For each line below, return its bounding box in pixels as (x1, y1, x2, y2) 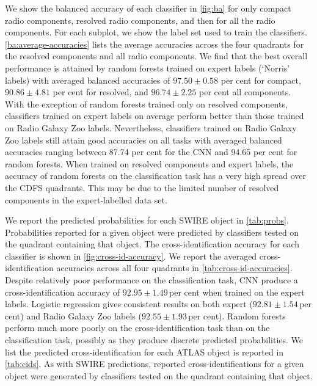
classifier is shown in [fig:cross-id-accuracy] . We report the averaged (5, 249, 257, 262)
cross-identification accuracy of (5, 285, 120, 298)
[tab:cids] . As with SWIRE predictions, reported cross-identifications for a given (5, 357, 304, 370)
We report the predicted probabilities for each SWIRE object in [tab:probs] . (5, 214, 289, 227)
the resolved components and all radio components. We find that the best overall (5, 49, 308, 62)
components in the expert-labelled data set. (5, 193, 167, 206)
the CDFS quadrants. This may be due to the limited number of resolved (5, 181, 279, 194)
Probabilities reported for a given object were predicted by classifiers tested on (5, 225, 299, 238)
